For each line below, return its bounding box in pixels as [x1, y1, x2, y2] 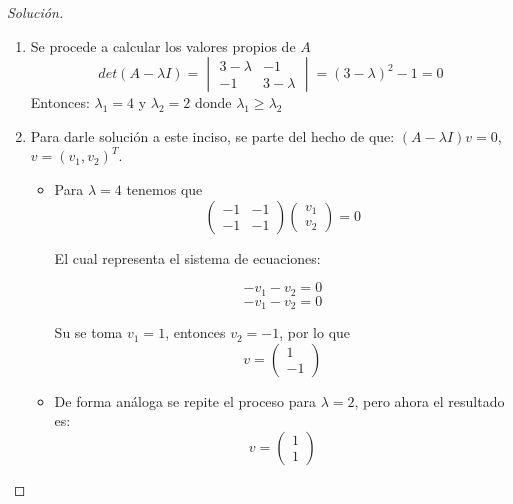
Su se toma [54, 322, 123, 343]
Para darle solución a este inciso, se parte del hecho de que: [30, 125, 395, 146]
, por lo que [279, 322, 351, 343]
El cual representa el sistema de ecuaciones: [54, 247, 321, 268]
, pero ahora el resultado [354, 390, 505, 411]
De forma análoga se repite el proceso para [54, 390, 317, 411]
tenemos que [126, 178, 203, 199]
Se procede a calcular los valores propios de [30, 35, 296, 56]
